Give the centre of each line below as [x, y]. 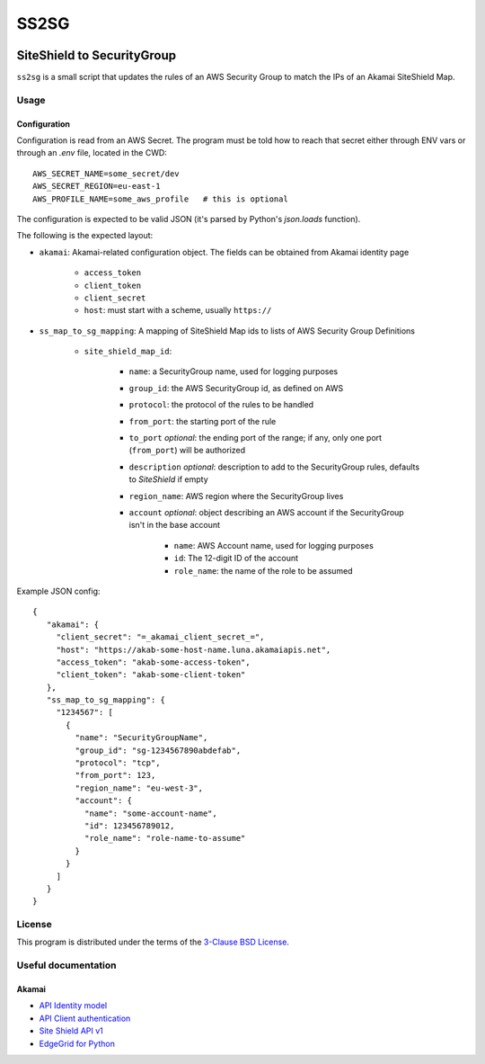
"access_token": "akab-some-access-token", [153, 662]
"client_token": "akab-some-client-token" [151, 675]
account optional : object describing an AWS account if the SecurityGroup [266, 512]
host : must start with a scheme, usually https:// [178, 310]
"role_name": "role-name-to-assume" [165, 838]
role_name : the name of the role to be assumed [264, 570]
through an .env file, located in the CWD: [92, 153]
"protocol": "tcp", [118, 763]
